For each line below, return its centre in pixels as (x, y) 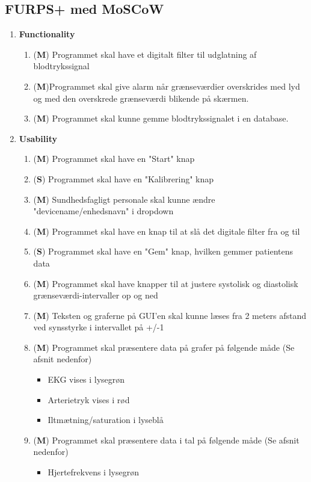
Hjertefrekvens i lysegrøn (93, 472)
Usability (38, 138)
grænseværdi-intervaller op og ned (96, 295)
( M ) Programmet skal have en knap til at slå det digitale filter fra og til (167, 231)
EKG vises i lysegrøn (86, 379)
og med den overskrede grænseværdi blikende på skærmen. (141, 98)
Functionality (47, 34)
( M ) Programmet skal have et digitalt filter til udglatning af (145, 54)
